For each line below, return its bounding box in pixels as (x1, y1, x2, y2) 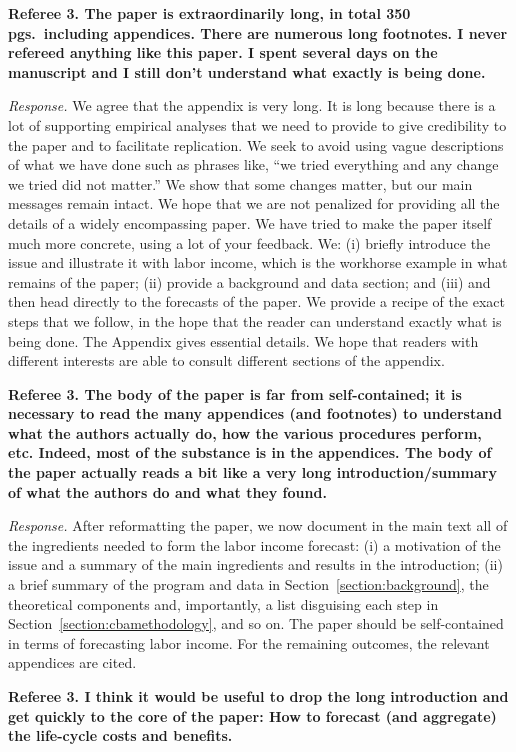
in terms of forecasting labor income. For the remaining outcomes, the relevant (8, 632, 490, 653)
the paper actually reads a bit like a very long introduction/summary (8, 462, 497, 483)
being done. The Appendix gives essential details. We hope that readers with (8, 330, 479, 351)
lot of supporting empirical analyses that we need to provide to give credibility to (8, 114, 507, 135)
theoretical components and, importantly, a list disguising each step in (8, 593, 439, 614)
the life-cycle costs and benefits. (8, 725, 233, 746)
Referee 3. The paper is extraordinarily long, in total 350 (8, 3, 411, 23)
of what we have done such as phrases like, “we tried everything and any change (8, 154, 499, 175)
